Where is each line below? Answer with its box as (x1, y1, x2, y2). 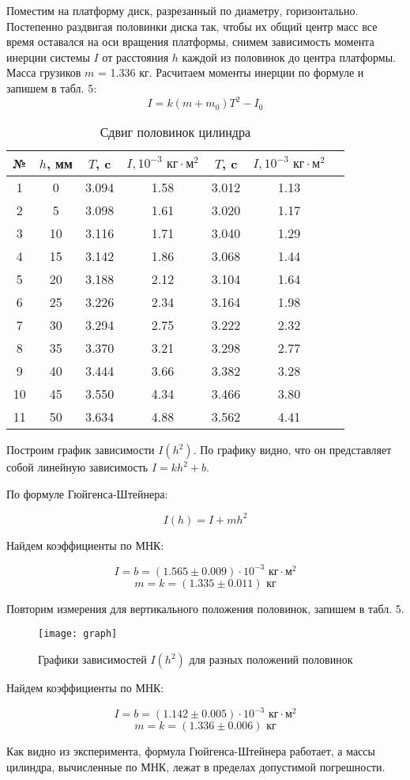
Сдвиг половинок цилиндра (100, 123, 251, 142)
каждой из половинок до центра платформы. (182, 48, 396, 65)
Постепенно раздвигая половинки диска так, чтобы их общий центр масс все (6, 17, 378, 34)
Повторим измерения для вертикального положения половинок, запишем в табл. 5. (6, 600, 404, 616)
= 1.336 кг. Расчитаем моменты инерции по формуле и (98, 64, 364, 81)
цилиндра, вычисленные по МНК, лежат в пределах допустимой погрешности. (6, 758, 386, 774)
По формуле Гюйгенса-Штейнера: (6, 485, 168, 502)
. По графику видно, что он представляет (193, 441, 392, 458)
